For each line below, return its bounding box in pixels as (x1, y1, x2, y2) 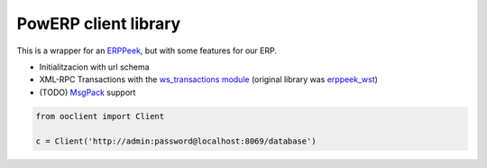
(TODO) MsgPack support (39, 87, 136, 98)
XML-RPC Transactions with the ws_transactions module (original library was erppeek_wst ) (39, 74, 379, 85)
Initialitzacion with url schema (39, 61, 150, 72)
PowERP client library (16, 14, 181, 33)
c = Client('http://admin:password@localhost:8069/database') (35, 136, 317, 146)
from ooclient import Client (35, 111, 165, 121)
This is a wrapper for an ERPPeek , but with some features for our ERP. (16, 45, 277, 56)
